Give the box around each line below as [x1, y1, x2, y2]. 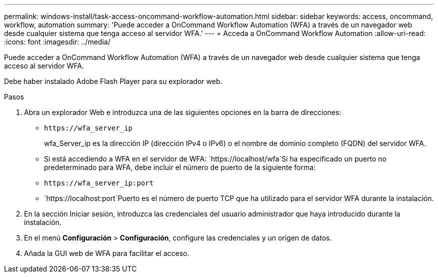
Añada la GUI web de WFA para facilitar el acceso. [24, 249, 189, 257]
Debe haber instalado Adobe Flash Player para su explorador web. [4, 77, 222, 85]
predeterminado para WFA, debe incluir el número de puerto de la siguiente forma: [44, 163, 316, 171]
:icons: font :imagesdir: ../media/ [4, 37, 110, 46]
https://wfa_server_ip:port [44, 179, 154, 187]
